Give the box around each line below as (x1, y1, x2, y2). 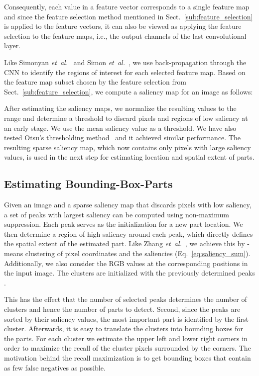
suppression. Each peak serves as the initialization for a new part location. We (4, 219, 243, 229)
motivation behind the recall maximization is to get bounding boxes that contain (4, 353, 251, 363)
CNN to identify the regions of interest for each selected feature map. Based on (4, 67, 246, 77)
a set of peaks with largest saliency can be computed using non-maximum (4, 209, 229, 219)
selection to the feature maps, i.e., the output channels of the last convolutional (4, 30, 247, 41)
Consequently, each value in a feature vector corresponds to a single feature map (4, 1, 250, 11)
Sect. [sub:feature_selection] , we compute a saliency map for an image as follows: (4, 86, 253, 96)
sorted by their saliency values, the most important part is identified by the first (4, 313, 249, 324)
